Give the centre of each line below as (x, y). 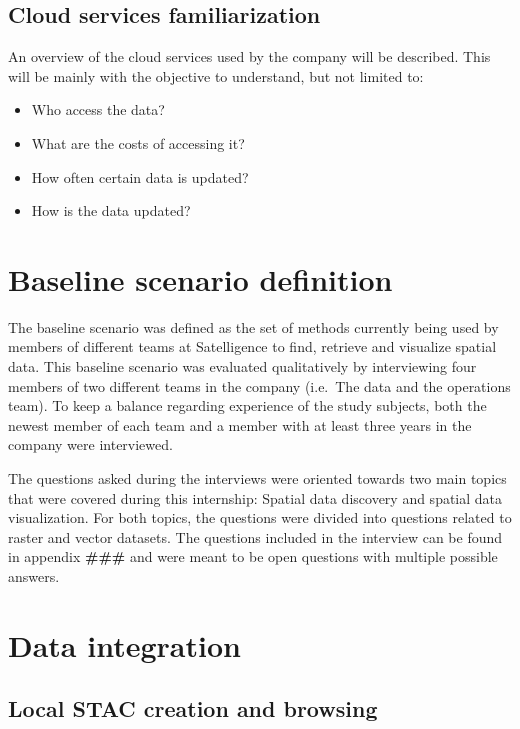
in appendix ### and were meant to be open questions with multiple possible (253, 556)
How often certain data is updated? (140, 176)
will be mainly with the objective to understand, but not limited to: (216, 75)
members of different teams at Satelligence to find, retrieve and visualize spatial (252, 346)
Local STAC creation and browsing (193, 708)
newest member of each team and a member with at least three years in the (240, 424)
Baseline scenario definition (200, 278)
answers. (34, 576)
